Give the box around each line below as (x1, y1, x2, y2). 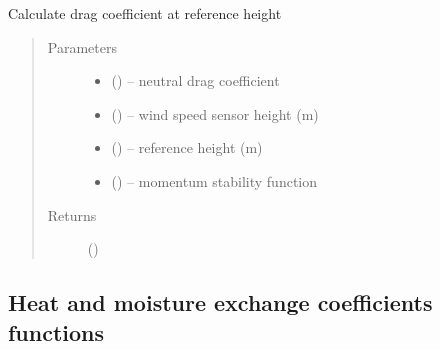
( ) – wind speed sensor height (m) (111, 103, 319, 124)
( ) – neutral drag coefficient (111, 70, 280, 91)
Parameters (47, 36, 117, 57)
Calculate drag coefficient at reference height (8, 3, 282, 23)
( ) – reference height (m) (111, 137, 263, 158)
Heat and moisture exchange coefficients (8, 287, 433, 318)
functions (8, 316, 105, 347)
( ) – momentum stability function (111, 170, 318, 191)
